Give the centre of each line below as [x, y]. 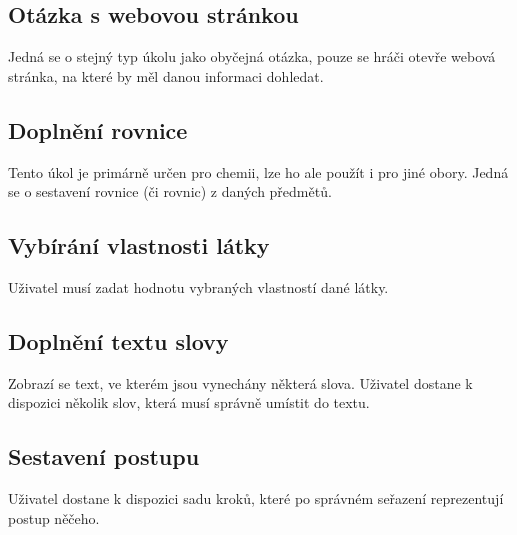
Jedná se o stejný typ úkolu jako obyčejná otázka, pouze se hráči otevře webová [252, 56]
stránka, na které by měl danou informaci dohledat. [166, 75]
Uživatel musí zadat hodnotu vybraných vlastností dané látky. [198, 286]
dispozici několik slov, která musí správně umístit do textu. [189, 402]
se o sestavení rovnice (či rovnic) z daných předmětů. [170, 191]
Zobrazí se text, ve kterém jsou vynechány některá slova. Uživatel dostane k [240, 382]
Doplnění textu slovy [118, 340]
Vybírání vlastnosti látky [139, 245]
